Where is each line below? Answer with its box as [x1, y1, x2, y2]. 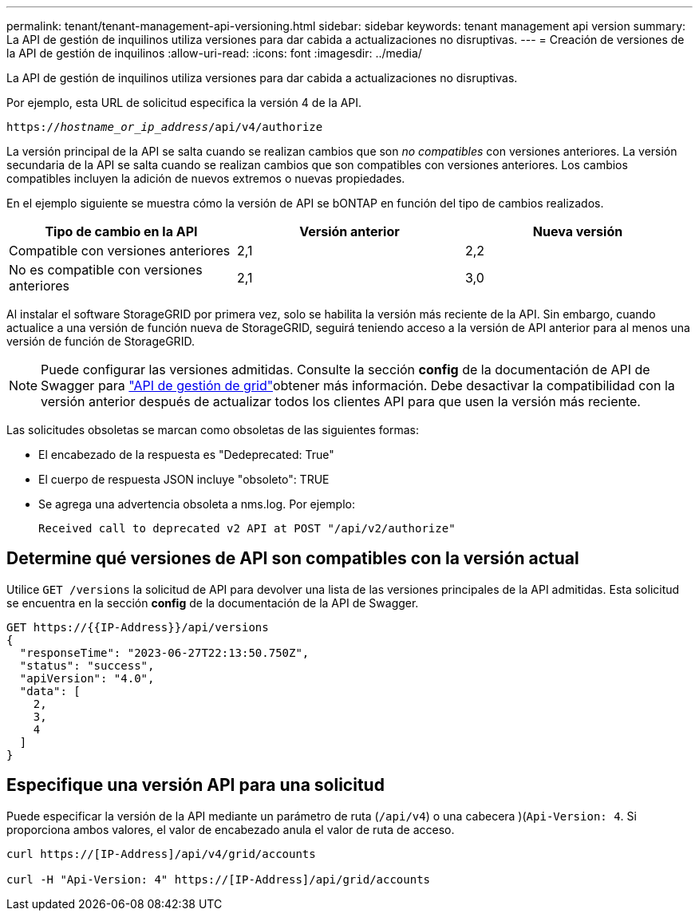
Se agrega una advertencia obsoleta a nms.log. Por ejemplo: [38, 497, 355, 511]
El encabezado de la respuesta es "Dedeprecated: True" [38, 448, 334, 461]
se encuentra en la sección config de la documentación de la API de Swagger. [6, 595, 419, 610]
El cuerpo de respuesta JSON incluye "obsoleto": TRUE [38, 472, 330, 486]
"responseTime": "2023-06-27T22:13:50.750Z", [19, 646, 310, 659]
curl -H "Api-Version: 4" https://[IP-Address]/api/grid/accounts [6, 872, 431, 886]
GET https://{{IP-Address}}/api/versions [6, 620, 269, 634]
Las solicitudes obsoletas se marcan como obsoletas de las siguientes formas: [6, 423, 419, 437]
